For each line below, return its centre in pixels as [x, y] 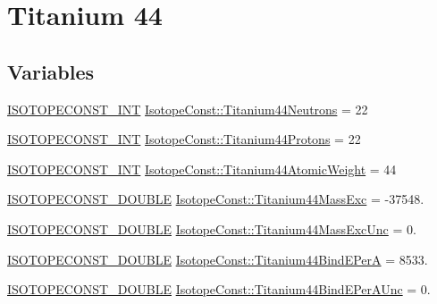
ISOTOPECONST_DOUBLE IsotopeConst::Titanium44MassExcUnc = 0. [212, 228]
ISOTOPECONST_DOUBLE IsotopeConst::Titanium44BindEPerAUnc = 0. [219, 289]
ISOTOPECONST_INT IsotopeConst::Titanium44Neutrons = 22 [188, 109]
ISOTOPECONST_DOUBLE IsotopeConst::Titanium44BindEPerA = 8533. [218, 259]
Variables [51, 71]
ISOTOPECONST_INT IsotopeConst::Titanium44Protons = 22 [184, 139]
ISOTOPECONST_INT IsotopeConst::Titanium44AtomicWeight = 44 [202, 169]
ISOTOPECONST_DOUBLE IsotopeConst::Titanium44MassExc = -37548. [216, 199]
